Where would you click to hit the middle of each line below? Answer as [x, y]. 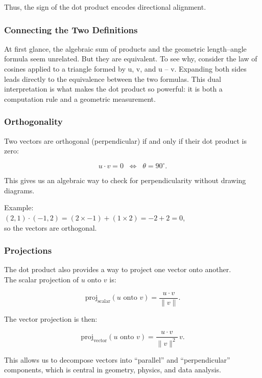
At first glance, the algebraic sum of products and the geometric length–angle [125, 48]
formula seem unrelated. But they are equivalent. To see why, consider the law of [131, 59]
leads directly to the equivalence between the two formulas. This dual [113, 79]
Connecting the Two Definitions [71, 29]
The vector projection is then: [51, 318]
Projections [28, 250]
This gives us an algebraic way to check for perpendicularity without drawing [125, 180]
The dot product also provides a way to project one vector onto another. [118, 269]
